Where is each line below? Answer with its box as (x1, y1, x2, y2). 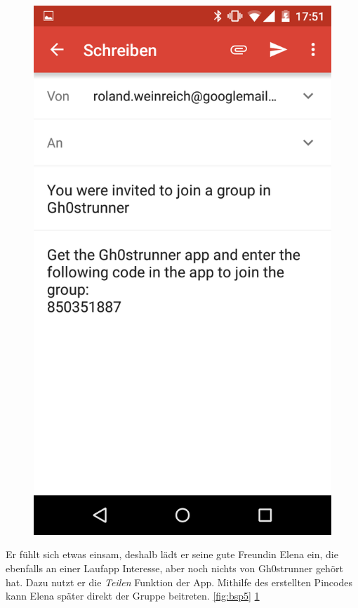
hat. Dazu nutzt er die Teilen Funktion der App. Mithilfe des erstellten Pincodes (6, 574, 352, 589)
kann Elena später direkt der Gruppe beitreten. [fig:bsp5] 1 (6, 588, 260, 603)
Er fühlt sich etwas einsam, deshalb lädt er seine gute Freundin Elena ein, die (6, 547, 338, 562)
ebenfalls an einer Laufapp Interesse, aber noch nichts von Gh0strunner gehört (6, 560, 343, 575)
